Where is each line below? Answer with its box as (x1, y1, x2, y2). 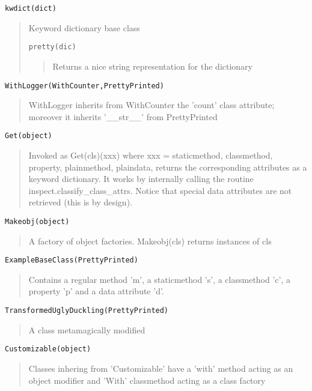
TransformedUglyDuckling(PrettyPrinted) (5, 306, 169, 315)
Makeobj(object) (5, 217, 70, 226)
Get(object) (5, 132, 52, 141)
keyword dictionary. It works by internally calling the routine (28, 172, 254, 185)
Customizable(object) (5, 345, 91, 354)
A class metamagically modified (28, 323, 145, 336)
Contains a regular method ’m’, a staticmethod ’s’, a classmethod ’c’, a (28, 273, 291, 285)
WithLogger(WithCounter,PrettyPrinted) (5, 81, 164, 90)
